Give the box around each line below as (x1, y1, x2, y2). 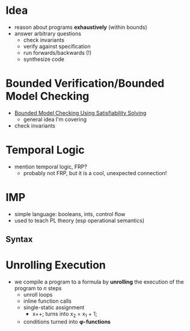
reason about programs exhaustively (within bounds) (14, 23, 148, 31)
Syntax (5, 234, 33, 244)
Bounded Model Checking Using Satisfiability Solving (14, 109, 147, 116)
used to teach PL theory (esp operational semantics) (14, 217, 145, 224)
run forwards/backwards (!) (23, 49, 92, 56)
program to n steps (14, 285, 62, 292)
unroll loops (23, 291, 53, 299)
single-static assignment (23, 304, 85, 311)
